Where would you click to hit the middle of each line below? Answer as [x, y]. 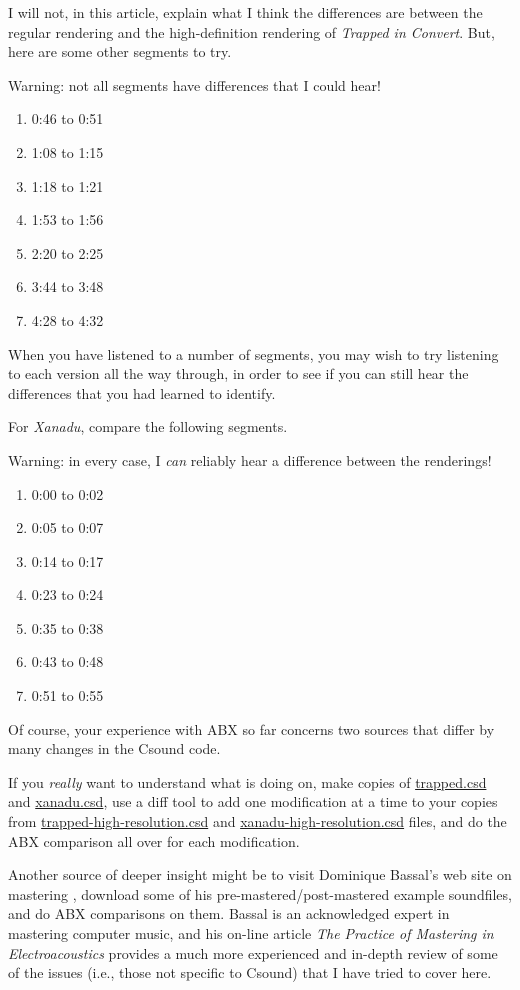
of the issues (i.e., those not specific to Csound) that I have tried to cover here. [250, 972]
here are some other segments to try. [120, 51]
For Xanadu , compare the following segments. [148, 426]
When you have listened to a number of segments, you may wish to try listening [253, 353]
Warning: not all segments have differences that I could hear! [194, 84]
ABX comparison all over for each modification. [154, 840]
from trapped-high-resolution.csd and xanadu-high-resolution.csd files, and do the [257, 821]
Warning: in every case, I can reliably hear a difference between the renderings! [250, 459]
